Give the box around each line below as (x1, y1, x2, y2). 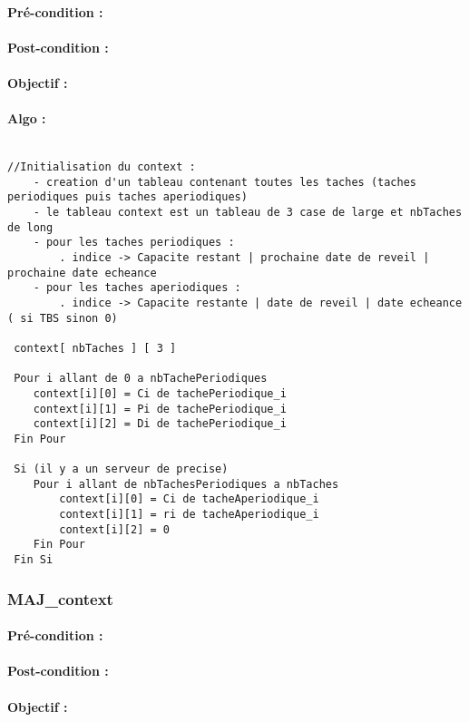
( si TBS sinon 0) (7, 311, 118, 325)
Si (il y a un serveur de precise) (14, 463, 229, 476)
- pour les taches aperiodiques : (33, 281, 241, 295)
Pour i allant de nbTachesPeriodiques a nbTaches (33, 477, 339, 491)
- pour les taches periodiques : (33, 236, 235, 249)
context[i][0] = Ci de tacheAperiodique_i (59, 493, 319, 506)
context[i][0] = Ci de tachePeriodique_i (33, 386, 287, 400)
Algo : (7, 109, 46, 128)
